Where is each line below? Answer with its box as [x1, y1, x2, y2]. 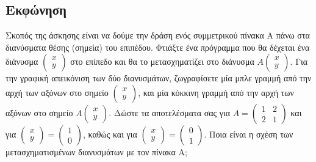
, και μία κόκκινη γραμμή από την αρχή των [138, 86, 294, 98]
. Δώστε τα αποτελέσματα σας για [109, 106, 231, 119]
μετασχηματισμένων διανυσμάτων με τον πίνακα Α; [5, 145, 187, 158]
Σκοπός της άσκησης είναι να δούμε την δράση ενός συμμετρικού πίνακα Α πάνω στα [5, 29, 310, 42]
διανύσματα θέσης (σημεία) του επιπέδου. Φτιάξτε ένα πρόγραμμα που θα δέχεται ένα [5, 40, 310, 53]
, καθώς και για [82, 127, 137, 140]
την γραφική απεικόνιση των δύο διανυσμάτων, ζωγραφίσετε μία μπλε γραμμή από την [5, 72, 312, 84]
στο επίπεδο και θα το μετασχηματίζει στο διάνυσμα [70, 55, 254, 68]
